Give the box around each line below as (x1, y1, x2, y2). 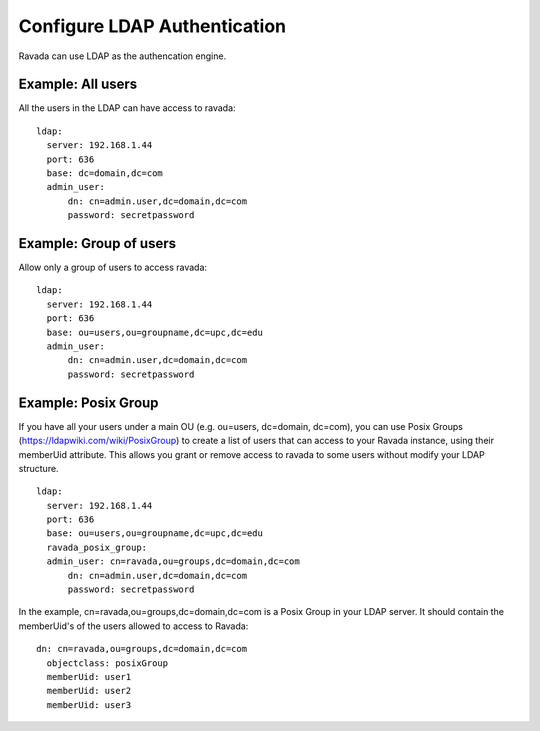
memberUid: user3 (46, 699, 132, 710)
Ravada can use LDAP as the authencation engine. (18, 50, 227, 62)
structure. (18, 462, 59, 474)
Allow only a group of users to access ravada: (18, 261, 208, 274)
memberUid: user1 (46, 671, 132, 682)
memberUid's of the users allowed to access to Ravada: (18, 620, 249, 632)
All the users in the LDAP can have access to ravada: (18, 102, 236, 114)
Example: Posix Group (18, 394, 159, 411)
